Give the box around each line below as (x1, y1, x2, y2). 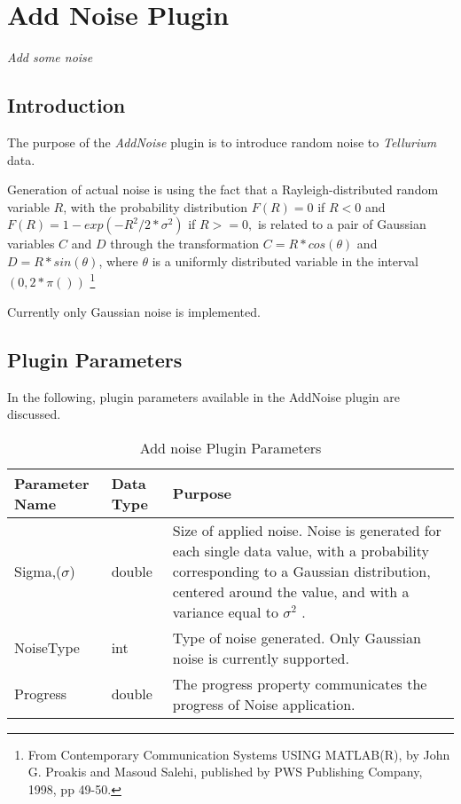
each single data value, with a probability (172, 540, 429, 561)
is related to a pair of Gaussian (257, 215, 426, 233)
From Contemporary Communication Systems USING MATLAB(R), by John (27, 745, 450, 763)
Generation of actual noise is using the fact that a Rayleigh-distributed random (7, 180, 439, 199)
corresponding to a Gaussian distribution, (172, 560, 431, 581)
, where (98, 251, 138, 270)
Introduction (7, 91, 126, 119)
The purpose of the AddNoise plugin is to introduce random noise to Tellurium (7, 132, 437, 151)
